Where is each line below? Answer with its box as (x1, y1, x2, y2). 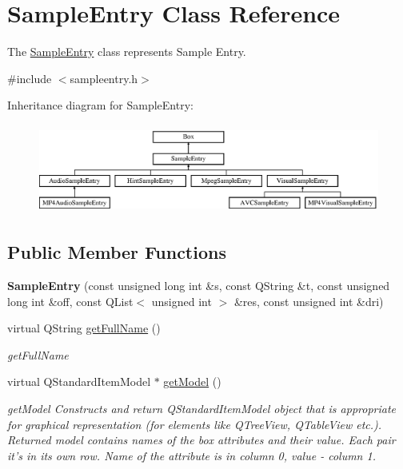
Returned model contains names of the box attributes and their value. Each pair (7, 431, 396, 448)
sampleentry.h (70, 70, 138, 86)
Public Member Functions (7, 240, 226, 264)
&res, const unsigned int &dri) (233, 292, 384, 309)
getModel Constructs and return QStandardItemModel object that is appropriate (7, 400, 397, 417)
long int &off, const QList (7, 292, 134, 309)
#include (7, 70, 52, 86)
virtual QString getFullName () (7, 320, 161, 336)
